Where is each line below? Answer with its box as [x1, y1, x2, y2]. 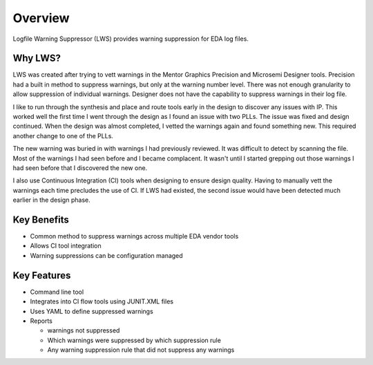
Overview [12, 10, 70, 26]
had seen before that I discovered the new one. [12, 163, 148, 172]
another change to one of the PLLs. [12, 131, 114, 140]
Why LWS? [12, 53, 61, 64]
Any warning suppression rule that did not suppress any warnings [47, 346, 235, 354]
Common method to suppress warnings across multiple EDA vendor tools [30, 232, 239, 241]
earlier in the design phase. [12, 196, 90, 204]
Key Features [12, 270, 71, 281]
